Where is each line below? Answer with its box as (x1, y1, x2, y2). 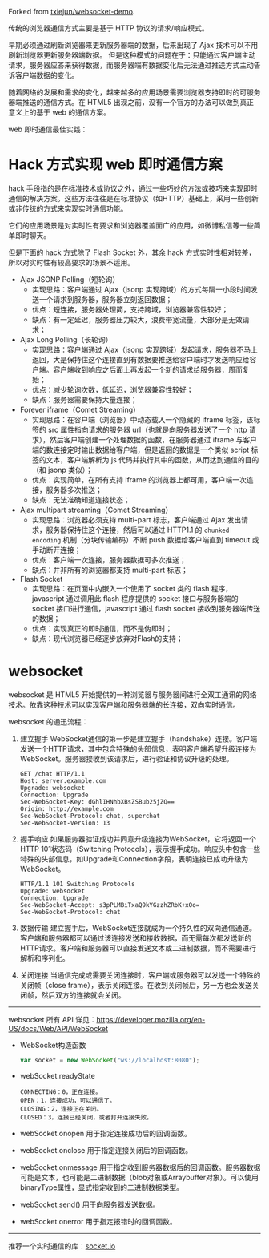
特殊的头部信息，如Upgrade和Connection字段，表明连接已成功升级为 (19, 853, 249, 864)
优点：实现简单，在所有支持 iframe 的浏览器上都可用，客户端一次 (31, 474, 247, 484)
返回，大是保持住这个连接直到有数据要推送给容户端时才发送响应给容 (31, 354, 257, 364)
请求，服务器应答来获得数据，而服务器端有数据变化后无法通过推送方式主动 (8, 60, 254, 70)
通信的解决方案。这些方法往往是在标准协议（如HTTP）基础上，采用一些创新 (8, 193, 259, 203)
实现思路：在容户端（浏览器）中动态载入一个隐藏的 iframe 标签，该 (31, 414, 254, 424)
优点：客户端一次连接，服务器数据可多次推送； (31, 554, 187, 564)
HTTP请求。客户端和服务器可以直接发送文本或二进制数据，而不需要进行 (19, 943, 257, 953)
